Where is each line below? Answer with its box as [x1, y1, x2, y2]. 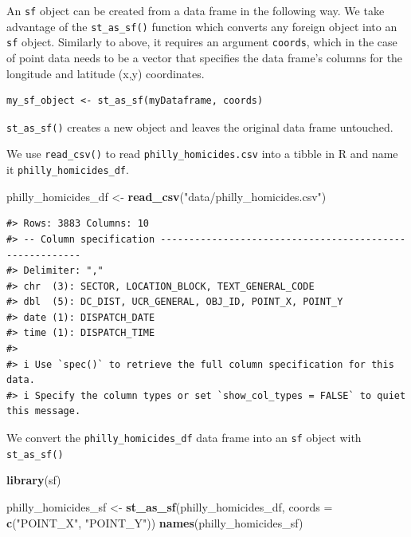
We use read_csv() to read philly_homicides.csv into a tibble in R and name [6, 145, 398, 162]
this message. [6, 405, 81, 417]
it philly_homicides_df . [6, 161, 129, 178]
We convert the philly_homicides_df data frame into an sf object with [6, 429, 362, 446]
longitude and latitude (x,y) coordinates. [6, 65, 205, 81]
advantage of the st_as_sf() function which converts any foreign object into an [6, 18, 397, 34]
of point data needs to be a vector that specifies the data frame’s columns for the [6, 49, 403, 65]
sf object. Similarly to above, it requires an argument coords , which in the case [6, 34, 397, 50]
